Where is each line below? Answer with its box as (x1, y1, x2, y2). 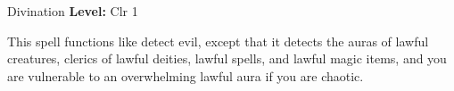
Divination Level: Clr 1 (7, 2, 138, 20)
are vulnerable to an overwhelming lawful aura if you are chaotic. (7, 66, 364, 85)
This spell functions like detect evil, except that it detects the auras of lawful (7, 31, 429, 50)
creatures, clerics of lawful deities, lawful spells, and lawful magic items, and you (7, 49, 447, 68)
